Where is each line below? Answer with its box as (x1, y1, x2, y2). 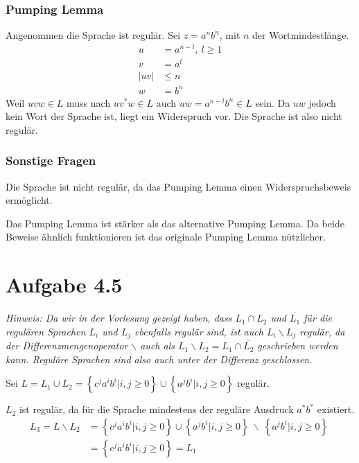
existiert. (317, 402, 355, 417)
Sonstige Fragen (6, 152, 96, 169)
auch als (140, 338, 175, 353)
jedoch (308, 95, 336, 110)
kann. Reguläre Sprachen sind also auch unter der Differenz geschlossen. (6, 351, 313, 366)
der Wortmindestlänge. (252, 28, 349, 42)
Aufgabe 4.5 (6, 270, 123, 299)
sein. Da (255, 95, 290, 110)
